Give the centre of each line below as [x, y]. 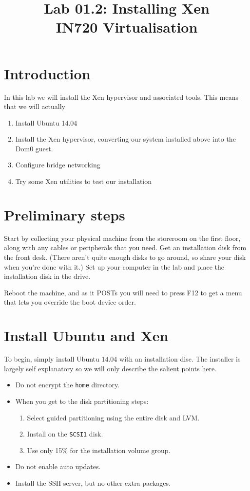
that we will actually [35, 106]
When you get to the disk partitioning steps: [82, 401]
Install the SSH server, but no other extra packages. [93, 482]
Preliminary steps [65, 214]
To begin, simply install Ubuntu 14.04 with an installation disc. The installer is [122, 359]
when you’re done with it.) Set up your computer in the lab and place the [114, 266]
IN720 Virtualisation [127, 27]
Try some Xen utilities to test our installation [84, 181]
